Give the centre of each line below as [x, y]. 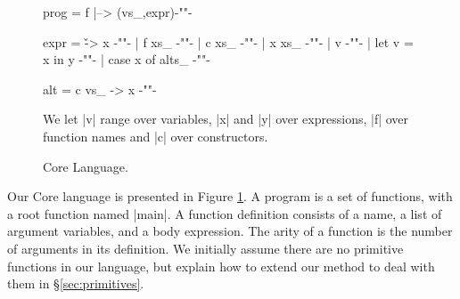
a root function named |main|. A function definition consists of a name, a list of [225, 213]
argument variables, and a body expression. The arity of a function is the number [230, 231]
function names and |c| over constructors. [156, 136]
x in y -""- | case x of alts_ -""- [127, 59]
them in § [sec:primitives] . [76, 283]
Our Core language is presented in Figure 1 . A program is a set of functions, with [230, 196]
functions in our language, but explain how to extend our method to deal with [221, 266]
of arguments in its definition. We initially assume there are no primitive [205, 248]
